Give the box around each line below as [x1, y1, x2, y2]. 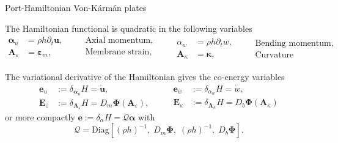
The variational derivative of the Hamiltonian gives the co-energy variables [5, 70, 285, 83]
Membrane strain [85, 48, 150, 57]
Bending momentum [255, 38, 331, 48]
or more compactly [5, 110, 75, 123]
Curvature [255, 50, 294, 59]
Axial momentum [85, 36, 151, 45]
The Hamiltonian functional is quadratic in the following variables [5, 21, 252, 34]
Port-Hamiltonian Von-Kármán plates [5, 1, 147, 13]
